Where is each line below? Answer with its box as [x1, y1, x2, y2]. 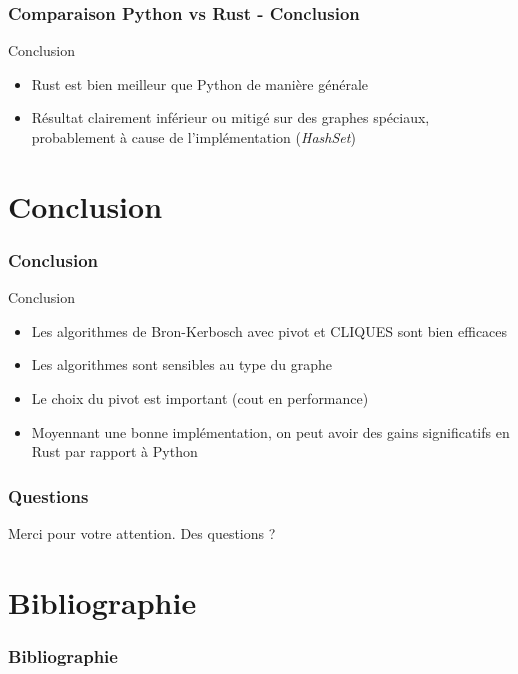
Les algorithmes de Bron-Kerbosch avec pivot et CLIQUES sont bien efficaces [31, 320, 508, 341]
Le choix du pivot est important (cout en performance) [31, 387, 369, 408]
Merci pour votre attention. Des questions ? [8, 522, 276, 543]
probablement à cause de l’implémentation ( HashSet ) [31, 127, 356, 147]
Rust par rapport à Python [31, 441, 198, 462]
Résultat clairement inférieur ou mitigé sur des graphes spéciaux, [31, 107, 430, 128]
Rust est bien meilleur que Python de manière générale [31, 73, 369, 94]
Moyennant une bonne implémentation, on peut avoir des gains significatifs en [31, 421, 510, 442]
